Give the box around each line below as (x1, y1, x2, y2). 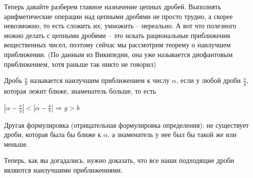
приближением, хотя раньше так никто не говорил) (4, 59, 156, 69)
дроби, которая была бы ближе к (4, 129, 101, 139)
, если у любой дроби (176, 75, 241, 85)
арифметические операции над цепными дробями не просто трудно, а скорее (4, 11, 233, 21)
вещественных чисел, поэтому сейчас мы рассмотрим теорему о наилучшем (4, 40, 231, 50)
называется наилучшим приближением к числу (30, 75, 170, 85)
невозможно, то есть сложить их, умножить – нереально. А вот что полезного (4, 20, 236, 31)
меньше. (4, 138, 28, 149)
